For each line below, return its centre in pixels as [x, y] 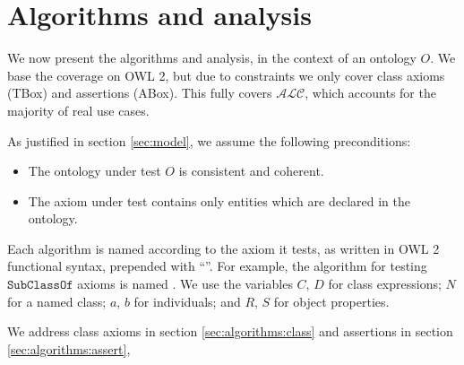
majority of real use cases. [78, 110]
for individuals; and [187, 301]
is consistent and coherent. [251, 171]
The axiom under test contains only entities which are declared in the [219, 200]
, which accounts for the [370, 93]
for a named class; [57, 301]
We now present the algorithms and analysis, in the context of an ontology [212, 58]
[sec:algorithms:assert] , [69, 348]
